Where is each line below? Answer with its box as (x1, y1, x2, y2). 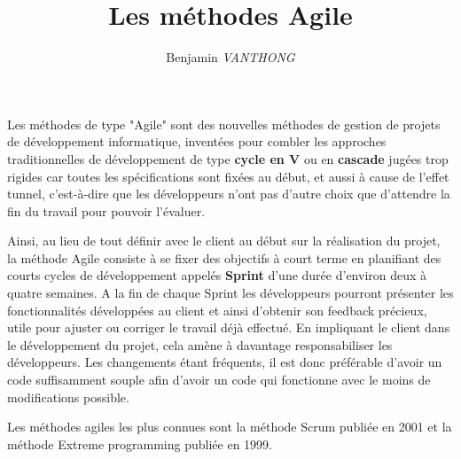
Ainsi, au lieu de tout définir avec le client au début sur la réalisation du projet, (7, 231, 441, 250)
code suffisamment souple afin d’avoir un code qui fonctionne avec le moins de (7, 370, 431, 389)
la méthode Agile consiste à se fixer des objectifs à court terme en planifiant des (7, 248, 441, 267)
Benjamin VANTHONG (166, 48, 295, 66)
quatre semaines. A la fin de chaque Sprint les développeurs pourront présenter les (7, 284, 454, 302)
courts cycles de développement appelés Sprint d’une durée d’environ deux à (7, 266, 427, 284)
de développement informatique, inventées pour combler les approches (7, 132, 387, 151)
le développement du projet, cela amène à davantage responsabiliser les (7, 335, 393, 354)
